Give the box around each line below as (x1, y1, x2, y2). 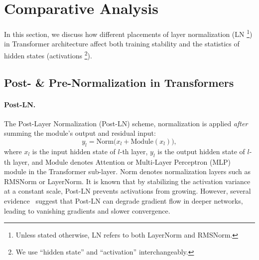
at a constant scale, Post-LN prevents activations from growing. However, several (4, 186, 251, 196)
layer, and (12, 156, 43, 167)
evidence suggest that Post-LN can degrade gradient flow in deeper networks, (4, 195, 243, 206)
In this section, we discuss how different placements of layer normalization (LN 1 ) (4, 27, 253, 39)
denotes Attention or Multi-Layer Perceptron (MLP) (70, 156, 231, 167)
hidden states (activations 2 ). (4, 48, 92, 60)
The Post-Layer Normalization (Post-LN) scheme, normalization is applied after (4, 118, 248, 128)
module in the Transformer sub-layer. (4, 166, 118, 177)
